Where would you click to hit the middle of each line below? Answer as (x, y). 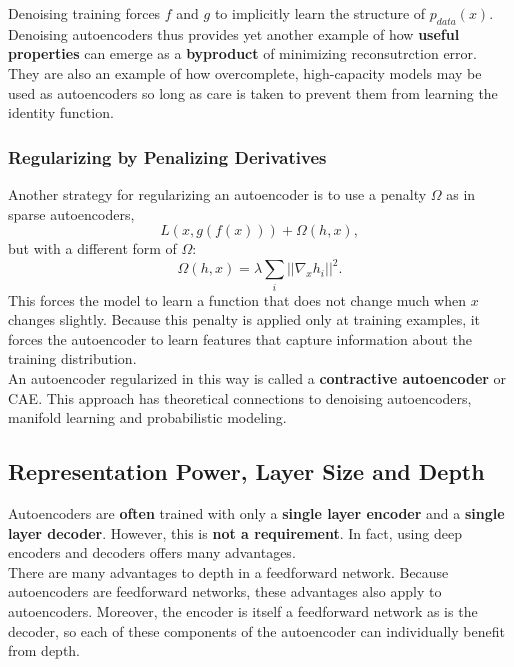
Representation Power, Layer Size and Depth (246, 471)
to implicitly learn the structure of (320, 13)
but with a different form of (92, 248)
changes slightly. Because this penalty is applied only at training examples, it (244, 319)
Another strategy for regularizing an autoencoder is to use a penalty (217, 193)
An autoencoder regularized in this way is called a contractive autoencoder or (257, 377)
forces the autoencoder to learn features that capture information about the (240, 338)
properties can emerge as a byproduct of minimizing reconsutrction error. (242, 53)
